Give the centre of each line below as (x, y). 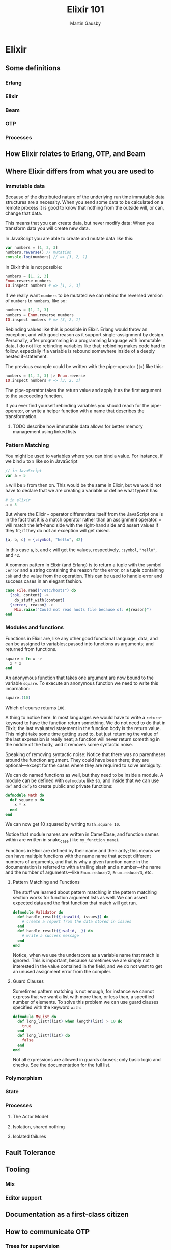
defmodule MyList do (34, 1017)
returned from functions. (31, 649)
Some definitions (33, 68)
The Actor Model (30, 1116)
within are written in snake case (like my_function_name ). (62, 840)
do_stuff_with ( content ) (40, 600)
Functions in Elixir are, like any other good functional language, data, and (82, 638)
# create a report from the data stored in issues (77, 922)
